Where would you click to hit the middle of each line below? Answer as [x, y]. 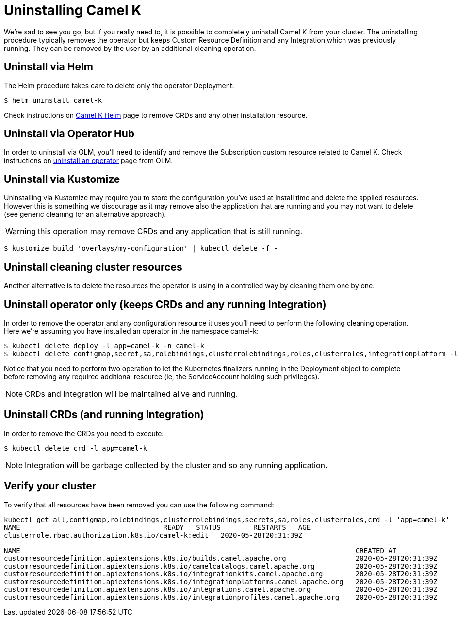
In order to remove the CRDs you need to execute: [84, 433]
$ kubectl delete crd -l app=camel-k [76, 448]
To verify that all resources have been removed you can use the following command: [139, 505]
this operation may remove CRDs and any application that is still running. [170, 232]
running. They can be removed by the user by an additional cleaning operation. [130, 48]
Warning [21, 232]
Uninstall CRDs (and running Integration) [104, 415]
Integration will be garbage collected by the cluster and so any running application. [176, 465]
